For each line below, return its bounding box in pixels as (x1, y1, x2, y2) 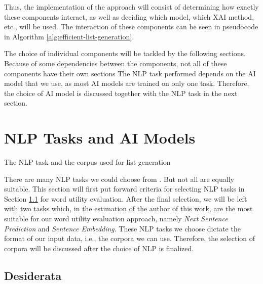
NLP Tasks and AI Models (4, 127, 196, 148)
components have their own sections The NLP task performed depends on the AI (4, 68, 256, 78)
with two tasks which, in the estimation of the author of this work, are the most (4, 203, 253, 214)
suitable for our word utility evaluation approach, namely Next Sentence (4, 213, 228, 224)
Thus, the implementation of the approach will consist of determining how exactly (4, 2, 259, 12)
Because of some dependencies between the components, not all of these (4, 58, 227, 68)
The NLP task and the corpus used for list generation (4, 157, 171, 167)
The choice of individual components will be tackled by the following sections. (4, 48, 246, 59)
